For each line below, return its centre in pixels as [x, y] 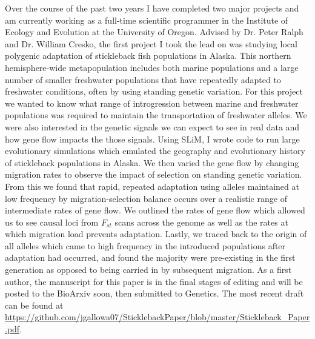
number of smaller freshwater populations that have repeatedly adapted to [143, 79]
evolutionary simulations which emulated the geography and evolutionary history [155, 151]
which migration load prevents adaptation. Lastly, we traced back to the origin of [156, 234]
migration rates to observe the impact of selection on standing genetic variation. [154, 174]
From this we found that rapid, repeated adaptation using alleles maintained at [152, 186]
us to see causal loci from [52, 222]
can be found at [34, 305]
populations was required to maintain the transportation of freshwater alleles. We [156, 115]
